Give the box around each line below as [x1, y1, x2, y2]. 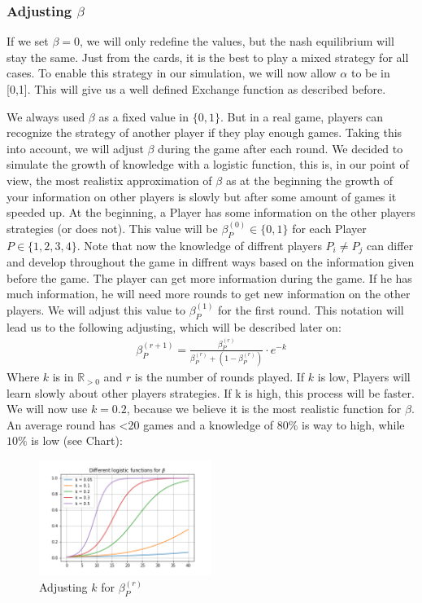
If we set [7, 33, 49, 50]
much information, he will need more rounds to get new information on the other [7, 285, 411, 302]
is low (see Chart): [31, 432, 123, 449]
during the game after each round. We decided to [158, 139, 403, 156]
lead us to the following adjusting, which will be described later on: [7, 318, 342, 335]
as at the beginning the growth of [225, 171, 393, 188]
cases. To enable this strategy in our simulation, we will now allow [7, 64, 337, 81]
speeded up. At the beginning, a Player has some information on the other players [7, 204, 415, 221]
